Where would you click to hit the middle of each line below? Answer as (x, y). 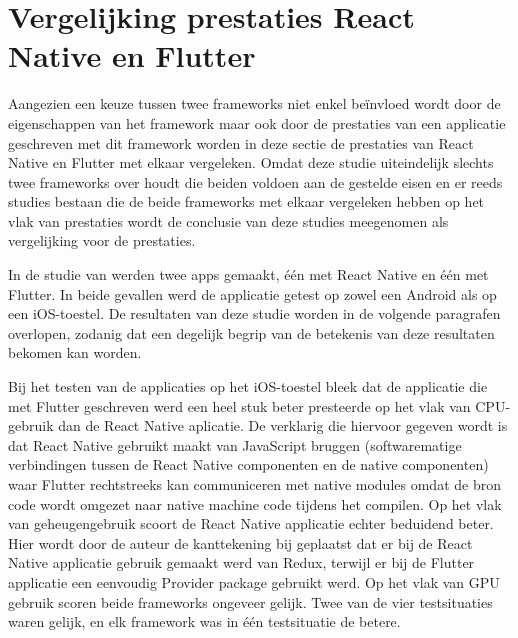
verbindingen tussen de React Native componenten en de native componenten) (248, 464)
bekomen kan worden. (75, 352)
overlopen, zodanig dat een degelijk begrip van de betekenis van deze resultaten (251, 332)
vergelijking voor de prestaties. (102, 240)
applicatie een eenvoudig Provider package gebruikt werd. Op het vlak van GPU (254, 581)
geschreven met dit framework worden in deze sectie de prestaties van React (241, 142)
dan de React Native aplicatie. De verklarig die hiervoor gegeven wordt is (283, 425)
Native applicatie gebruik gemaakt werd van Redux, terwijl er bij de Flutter (241, 562)
